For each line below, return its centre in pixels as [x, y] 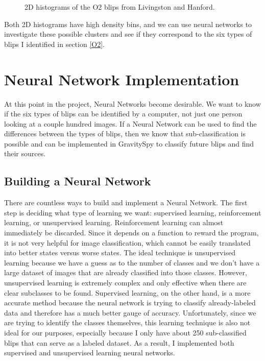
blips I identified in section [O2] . [54, 44]
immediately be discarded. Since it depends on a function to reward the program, [131, 233]
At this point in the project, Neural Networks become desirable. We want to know [132, 103]
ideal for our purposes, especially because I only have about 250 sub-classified [125, 332]
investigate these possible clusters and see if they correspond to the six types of [128, 34]
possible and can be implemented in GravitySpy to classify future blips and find [129, 143]
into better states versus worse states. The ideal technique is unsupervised [120, 252]
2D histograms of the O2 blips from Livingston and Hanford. [120, 7]
